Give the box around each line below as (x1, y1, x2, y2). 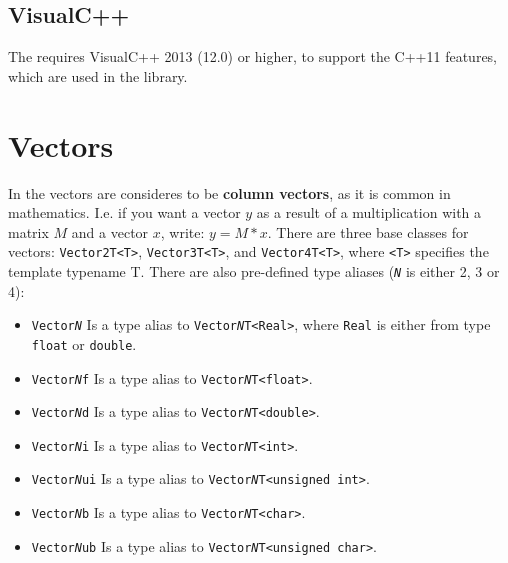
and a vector (71, 221, 149, 242)
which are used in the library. (8, 65, 188, 86)
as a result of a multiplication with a (256, 202, 482, 223)
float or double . (31, 333, 137, 354)
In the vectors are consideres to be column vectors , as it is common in (8, 182, 451, 203)
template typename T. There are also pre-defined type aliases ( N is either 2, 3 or (8, 260, 500, 281)
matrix (8, 221, 49, 242)
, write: (160, 221, 205, 242)
